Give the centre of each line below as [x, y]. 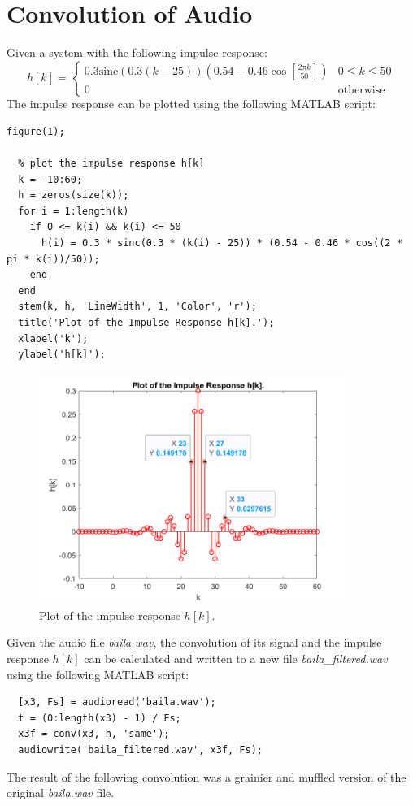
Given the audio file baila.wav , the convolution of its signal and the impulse [194, 642]
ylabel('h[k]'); [62, 355]
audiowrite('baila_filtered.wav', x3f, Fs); [140, 750]
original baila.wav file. [61, 793]
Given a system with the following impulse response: [137, 52]
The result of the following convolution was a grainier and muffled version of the [206, 776]
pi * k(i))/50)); [53, 259]
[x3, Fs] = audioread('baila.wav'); [117, 702]
